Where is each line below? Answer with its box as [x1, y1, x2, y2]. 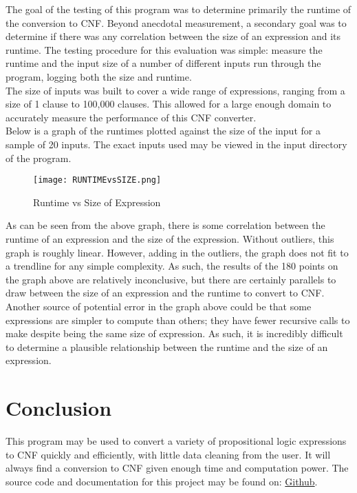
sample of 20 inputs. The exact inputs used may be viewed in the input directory [6, 137, 347, 151]
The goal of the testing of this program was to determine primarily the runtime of [6, 2, 351, 16]
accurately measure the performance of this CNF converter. [6, 110, 257, 124]
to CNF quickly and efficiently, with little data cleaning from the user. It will [6, 447, 331, 461]
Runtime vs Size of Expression [33, 194, 161, 209]
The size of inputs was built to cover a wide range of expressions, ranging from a [6, 83, 345, 97]
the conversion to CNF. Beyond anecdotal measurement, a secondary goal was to [6, 15, 347, 30]
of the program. [6, 150, 72, 165]
